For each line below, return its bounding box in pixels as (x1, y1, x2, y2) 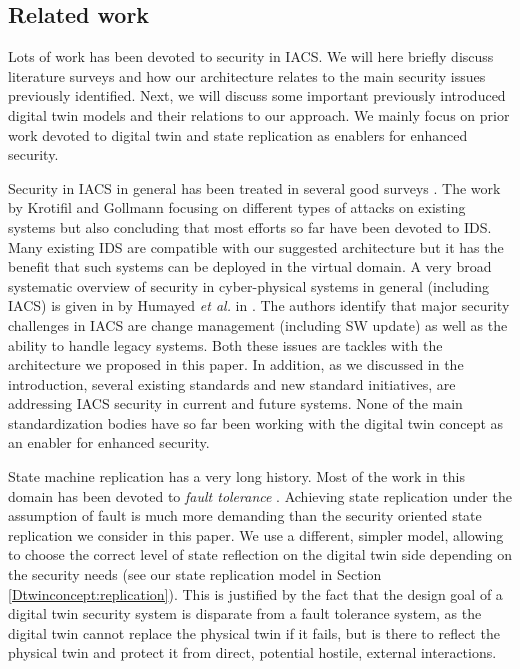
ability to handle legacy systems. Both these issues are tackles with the (8, 334, 443, 355)
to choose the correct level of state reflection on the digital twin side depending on (8, 544, 512, 565)
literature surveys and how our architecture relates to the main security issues (8, 65, 486, 86)
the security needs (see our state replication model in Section (8, 564, 382, 585)
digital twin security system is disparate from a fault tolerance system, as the (8, 603, 482, 624)
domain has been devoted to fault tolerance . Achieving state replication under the (8, 485, 512, 506)
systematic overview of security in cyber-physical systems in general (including (8, 275, 489, 296)
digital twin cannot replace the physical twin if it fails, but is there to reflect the (8, 622, 500, 643)
